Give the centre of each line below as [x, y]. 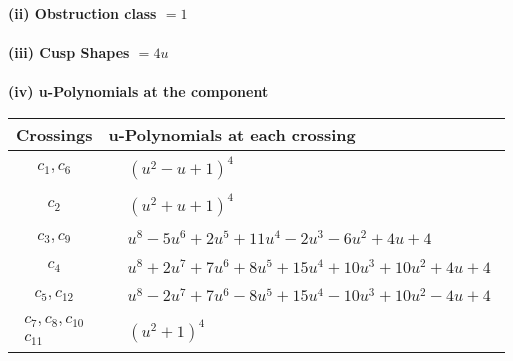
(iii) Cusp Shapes [69, 52]
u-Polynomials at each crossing [232, 134]
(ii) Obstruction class [82, 13]
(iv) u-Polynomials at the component [138, 91]
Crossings [54, 134]
